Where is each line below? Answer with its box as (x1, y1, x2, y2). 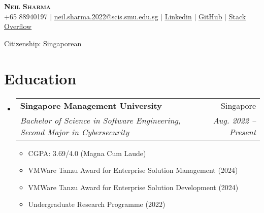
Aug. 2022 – (213, 114, 256, 126)
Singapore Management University (20, 99, 162, 111)
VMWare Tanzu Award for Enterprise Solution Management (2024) (28, 165, 238, 175)
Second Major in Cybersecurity (20, 126, 129, 138)
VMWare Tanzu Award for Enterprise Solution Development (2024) (28, 181, 239, 192)
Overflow (4, 21, 32, 32)
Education (4, 68, 77, 88)
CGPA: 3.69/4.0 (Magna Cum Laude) (28, 147, 146, 158)
